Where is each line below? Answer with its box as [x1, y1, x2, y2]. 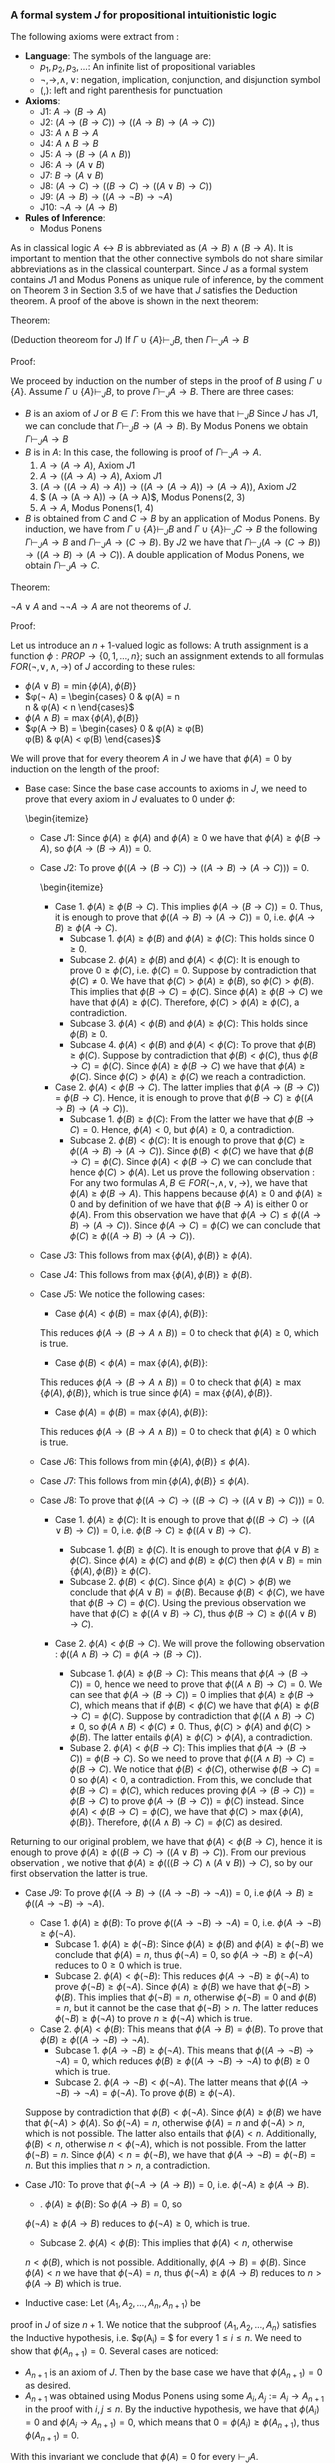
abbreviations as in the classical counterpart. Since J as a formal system [10, 263, 309, 275]
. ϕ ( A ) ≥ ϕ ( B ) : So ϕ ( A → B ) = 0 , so [39, 2198, 183, 2210]
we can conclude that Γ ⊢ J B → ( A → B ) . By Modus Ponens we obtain [24, 420, 309, 435]
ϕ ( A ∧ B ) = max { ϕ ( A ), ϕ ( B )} [24, 712, 140, 724]
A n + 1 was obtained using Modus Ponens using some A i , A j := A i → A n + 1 [24, 2390, 325, 2405]
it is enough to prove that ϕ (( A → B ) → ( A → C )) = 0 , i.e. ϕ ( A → [54, 911, 316, 923]
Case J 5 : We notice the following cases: [39, 1288, 206, 1300]
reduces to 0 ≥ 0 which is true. [54, 1959, 183, 1972]
